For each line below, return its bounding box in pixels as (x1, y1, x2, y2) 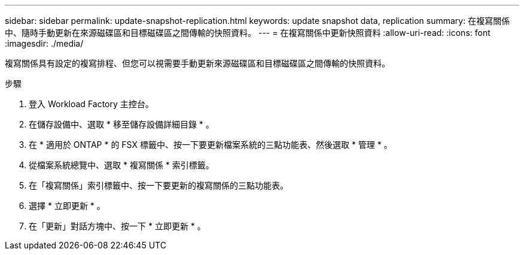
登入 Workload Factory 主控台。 (29, 99, 154, 109)
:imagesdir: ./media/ (5, 38, 84, 48)
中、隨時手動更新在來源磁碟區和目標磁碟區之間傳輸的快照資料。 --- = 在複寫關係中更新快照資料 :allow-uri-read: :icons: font (5, 28, 491, 38)
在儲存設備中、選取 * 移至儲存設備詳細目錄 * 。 (29, 119, 214, 129)
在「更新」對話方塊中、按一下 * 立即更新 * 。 (29, 221, 206, 231)
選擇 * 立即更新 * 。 (29, 201, 105, 211)
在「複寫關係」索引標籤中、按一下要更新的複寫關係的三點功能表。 (29, 180, 288, 190)
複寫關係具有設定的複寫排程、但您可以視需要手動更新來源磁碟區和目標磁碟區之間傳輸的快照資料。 (5, 58, 390, 68)
